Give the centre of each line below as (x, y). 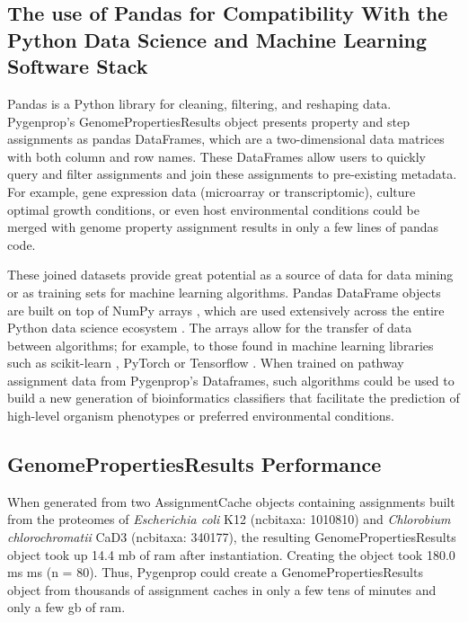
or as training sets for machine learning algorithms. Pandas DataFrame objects (224, 292)
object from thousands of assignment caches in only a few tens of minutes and (222, 589)
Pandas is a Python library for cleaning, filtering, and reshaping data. (199, 103)
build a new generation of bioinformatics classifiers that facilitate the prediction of (234, 398)
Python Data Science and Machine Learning (217, 39)
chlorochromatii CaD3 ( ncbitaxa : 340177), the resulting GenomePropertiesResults (232, 537)
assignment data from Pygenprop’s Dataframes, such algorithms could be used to (231, 380)
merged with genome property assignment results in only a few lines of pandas (223, 227)
